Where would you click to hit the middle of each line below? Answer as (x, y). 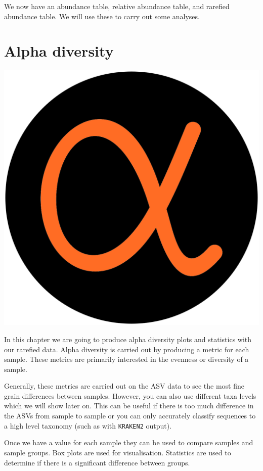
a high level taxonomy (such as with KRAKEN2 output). (88, 425)
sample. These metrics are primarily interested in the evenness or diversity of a (126, 359)
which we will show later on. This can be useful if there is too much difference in (129, 406)
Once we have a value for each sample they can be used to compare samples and (129, 442)
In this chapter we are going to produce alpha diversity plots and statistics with (128, 339)
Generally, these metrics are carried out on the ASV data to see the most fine (124, 386)
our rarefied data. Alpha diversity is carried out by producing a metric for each (127, 349)
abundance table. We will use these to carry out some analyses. (102, 16)
